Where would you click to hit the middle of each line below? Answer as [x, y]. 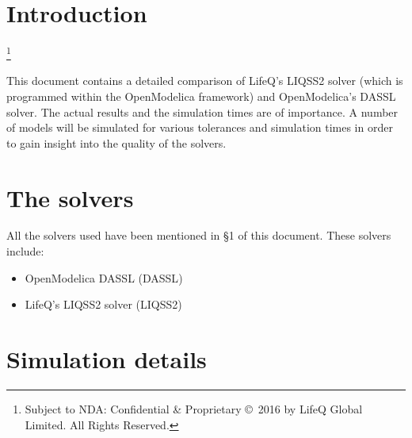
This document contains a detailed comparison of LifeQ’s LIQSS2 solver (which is [205, 81]
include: [25, 251]
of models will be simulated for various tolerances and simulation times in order [200, 127]
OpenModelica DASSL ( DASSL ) [104, 277]
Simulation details [107, 359]
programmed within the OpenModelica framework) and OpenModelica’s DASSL [201, 96]
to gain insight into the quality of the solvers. [116, 142]
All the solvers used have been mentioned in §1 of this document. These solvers [199, 235]
